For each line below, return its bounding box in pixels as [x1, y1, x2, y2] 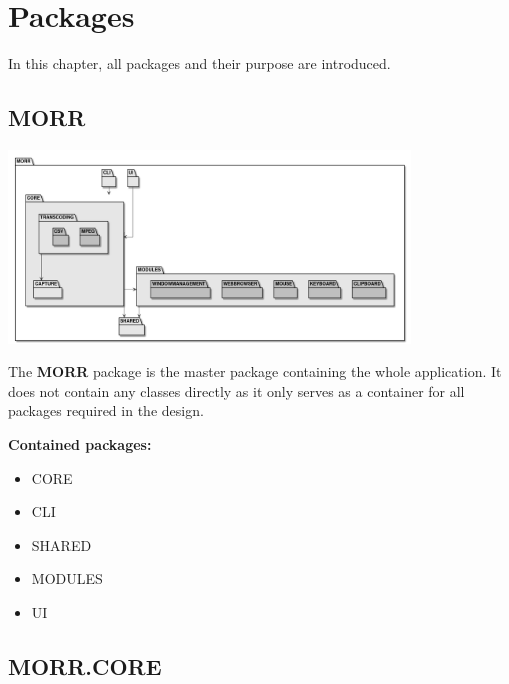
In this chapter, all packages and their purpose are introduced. [8, 53, 391, 74]
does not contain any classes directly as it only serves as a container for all [8, 380, 465, 401]
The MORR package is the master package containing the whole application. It [8, 361, 502, 382]
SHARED [31, 534, 92, 555]
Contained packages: [8, 434, 152, 455]
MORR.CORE [8, 650, 162, 681]
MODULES [31, 568, 103, 589]
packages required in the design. [8, 400, 204, 421]
